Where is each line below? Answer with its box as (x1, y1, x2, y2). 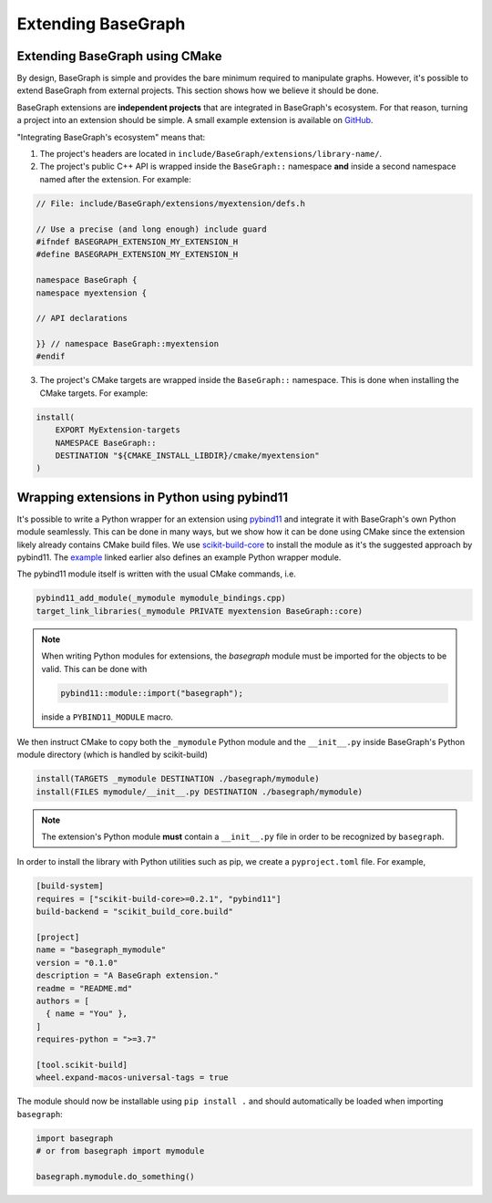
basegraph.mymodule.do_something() (36, 1171, 195, 1181)
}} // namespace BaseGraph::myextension (36, 338, 219, 349)
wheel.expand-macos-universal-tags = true (36, 1073, 229, 1083)
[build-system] (36, 881, 104, 891)
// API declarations (36, 313, 128, 324)
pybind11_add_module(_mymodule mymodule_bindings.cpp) (36, 593, 286, 604)
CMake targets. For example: (39, 388, 149, 399)
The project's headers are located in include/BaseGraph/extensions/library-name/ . (39, 149, 383, 160)
